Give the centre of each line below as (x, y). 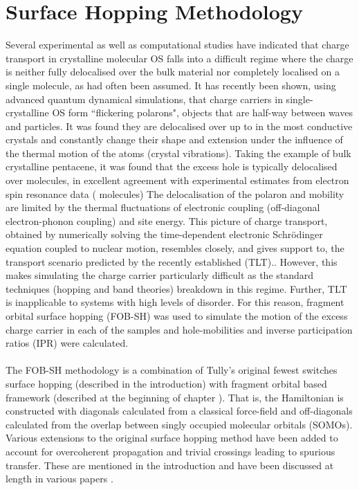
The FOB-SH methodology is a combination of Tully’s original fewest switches (172, 370)
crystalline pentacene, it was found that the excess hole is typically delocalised (172, 166)
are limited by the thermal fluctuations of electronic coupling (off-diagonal (163, 207)
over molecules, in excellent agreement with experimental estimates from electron (177, 180)
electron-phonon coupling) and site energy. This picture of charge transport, (167, 220)
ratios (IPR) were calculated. (67, 343)
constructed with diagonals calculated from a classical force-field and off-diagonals (179, 411)
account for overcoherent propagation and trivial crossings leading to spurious (171, 451)
